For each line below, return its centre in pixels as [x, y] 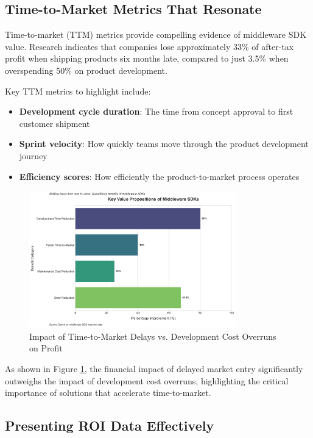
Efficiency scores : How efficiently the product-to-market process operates [159, 176]
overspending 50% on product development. [86, 70]
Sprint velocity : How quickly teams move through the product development [164, 144]
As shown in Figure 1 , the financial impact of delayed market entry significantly [154, 369]
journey [33, 155]
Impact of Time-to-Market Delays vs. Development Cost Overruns [153, 336]
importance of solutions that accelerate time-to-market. [108, 393]
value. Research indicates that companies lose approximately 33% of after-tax [149, 46]
